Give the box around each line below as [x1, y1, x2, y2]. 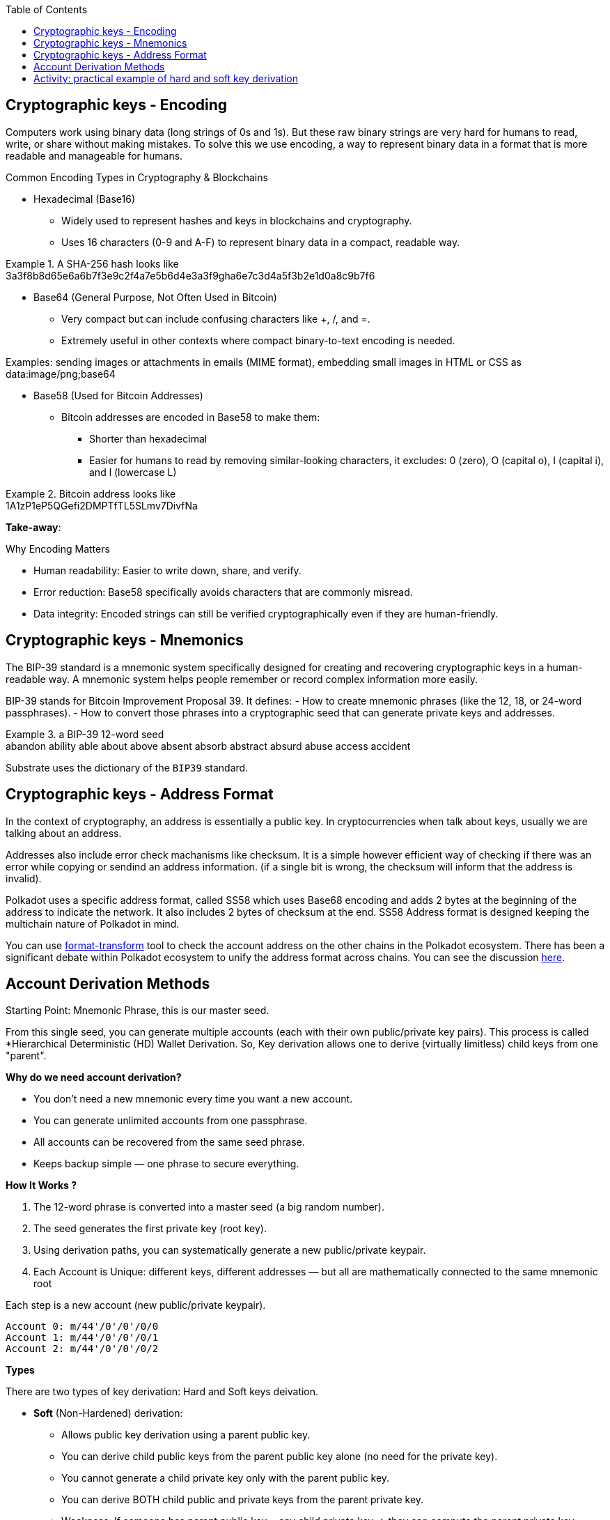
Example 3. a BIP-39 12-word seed [6, 728, 164, 740]
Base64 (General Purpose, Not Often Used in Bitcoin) [33, 291, 277, 303]
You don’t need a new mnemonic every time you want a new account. [33, 1093, 353, 1105]
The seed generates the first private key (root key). [33, 1222, 267, 1235]
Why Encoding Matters [6, 542, 110, 555]
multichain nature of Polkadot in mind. [6, 917, 180, 930]
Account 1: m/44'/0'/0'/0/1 [6, 1332, 159, 1344]
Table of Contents [6, 3, 88, 15]
